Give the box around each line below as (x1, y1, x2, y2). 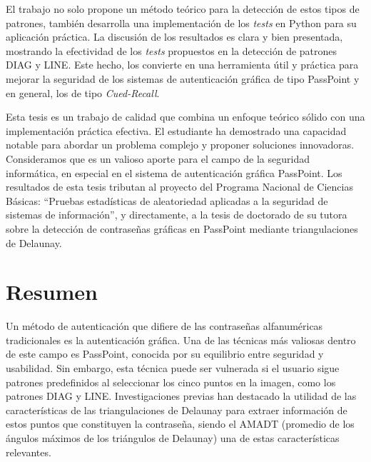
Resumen (6, 277, 98, 306)
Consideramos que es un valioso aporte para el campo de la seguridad (6, 151, 310, 166)
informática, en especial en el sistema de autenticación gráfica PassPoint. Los (6, 165, 342, 180)
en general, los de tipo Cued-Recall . (6, 85, 160, 100)
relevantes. (6, 444, 51, 459)
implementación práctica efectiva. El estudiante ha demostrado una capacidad (6, 123, 347, 138)
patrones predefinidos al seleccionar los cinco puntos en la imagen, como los (6, 374, 336, 389)
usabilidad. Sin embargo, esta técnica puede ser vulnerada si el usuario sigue (6, 361, 340, 375)
